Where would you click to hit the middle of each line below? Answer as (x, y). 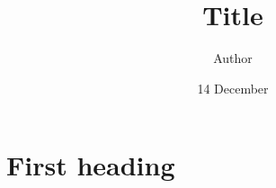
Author (233, 58)
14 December (233, 88)
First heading (91, 165)
